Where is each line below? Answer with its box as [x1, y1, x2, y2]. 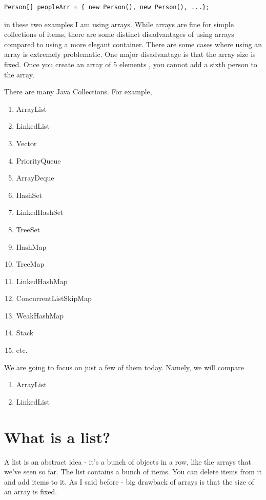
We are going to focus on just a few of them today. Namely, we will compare [4, 362, 244, 372]
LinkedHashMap [16, 275, 68, 286]
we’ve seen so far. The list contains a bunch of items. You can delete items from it [4, 466, 262, 477]
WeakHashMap [16, 310, 64, 321]
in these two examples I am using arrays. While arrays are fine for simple [4, 18, 234, 29]
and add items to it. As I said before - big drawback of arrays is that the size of [4, 476, 254, 487]
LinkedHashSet [16, 207, 64, 217]
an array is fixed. [4, 486, 57, 497]
